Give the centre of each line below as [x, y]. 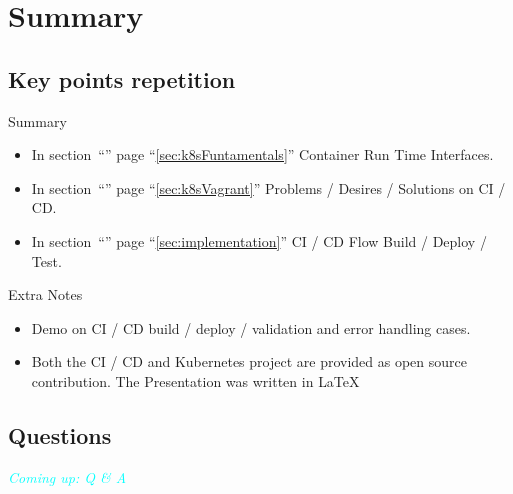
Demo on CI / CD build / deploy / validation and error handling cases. [251, 327]
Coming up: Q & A [67, 476]
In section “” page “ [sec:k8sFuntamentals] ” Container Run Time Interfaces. [262, 154]
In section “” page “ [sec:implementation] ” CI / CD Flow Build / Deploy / [259, 240]
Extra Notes [45, 294]
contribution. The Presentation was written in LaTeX [195, 380]
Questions [60, 434]
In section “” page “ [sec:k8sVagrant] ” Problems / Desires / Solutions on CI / [268, 187]
